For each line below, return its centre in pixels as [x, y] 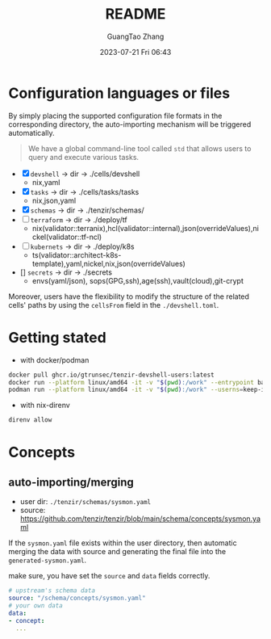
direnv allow [30, 420]
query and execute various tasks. [83, 157]
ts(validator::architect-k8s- [77, 254]
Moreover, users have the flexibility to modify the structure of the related [129, 296]
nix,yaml [46, 182]
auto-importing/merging [71, 482]
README [135, 14]
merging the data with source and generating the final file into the [117, 552]
